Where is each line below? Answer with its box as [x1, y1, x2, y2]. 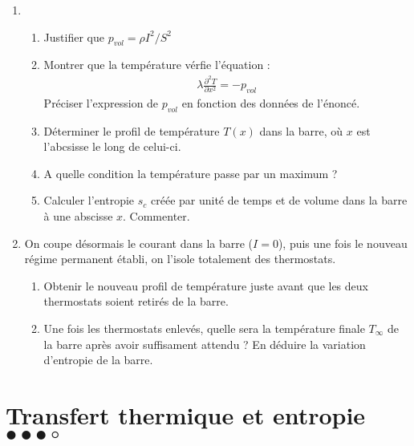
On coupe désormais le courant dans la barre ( [24, 234, 254, 251]
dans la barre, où [259, 122, 343, 139]
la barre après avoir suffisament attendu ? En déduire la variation [43, 335, 366, 352]
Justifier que [43, 28, 104, 45]
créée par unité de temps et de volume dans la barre [151, 192, 408, 209]
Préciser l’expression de [43, 94, 159, 111]
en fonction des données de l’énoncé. [181, 94, 360, 111]
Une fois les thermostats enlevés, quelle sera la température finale [43, 320, 365, 337]
